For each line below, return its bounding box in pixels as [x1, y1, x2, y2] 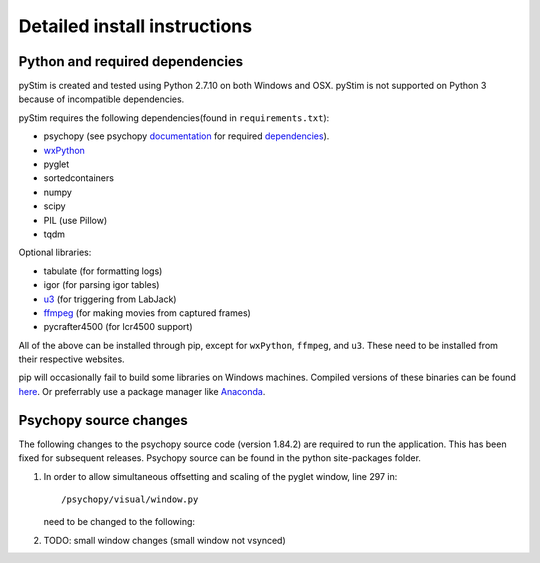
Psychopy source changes [18, 411, 189, 429]
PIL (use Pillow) [43, 214, 108, 226]
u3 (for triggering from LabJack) [43, 293, 177, 305]
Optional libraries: [18, 246, 92, 259]
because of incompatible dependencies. [18, 93, 185, 105]
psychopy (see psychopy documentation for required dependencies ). [43, 130, 330, 142]
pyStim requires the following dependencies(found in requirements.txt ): [18, 111, 330, 124]
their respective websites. [18, 353, 125, 365]
